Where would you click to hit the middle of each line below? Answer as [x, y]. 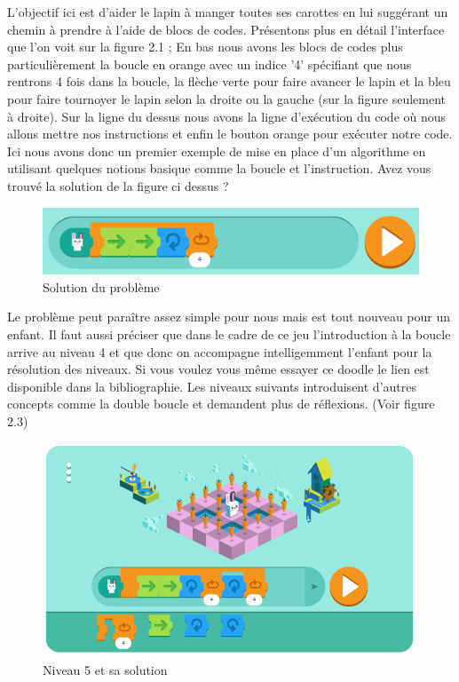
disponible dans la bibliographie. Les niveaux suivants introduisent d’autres [212, 386]
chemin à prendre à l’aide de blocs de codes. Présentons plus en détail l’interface [226, 29]
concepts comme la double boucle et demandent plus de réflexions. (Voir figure [221, 404]
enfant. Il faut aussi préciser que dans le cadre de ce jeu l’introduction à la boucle [229, 333]
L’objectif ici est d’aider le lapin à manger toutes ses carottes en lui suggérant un [228, 12]
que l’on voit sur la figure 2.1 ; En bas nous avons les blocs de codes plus [205, 47]
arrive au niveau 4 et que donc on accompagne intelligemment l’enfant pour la [220, 351]
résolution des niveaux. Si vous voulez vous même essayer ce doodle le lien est [218, 369]
